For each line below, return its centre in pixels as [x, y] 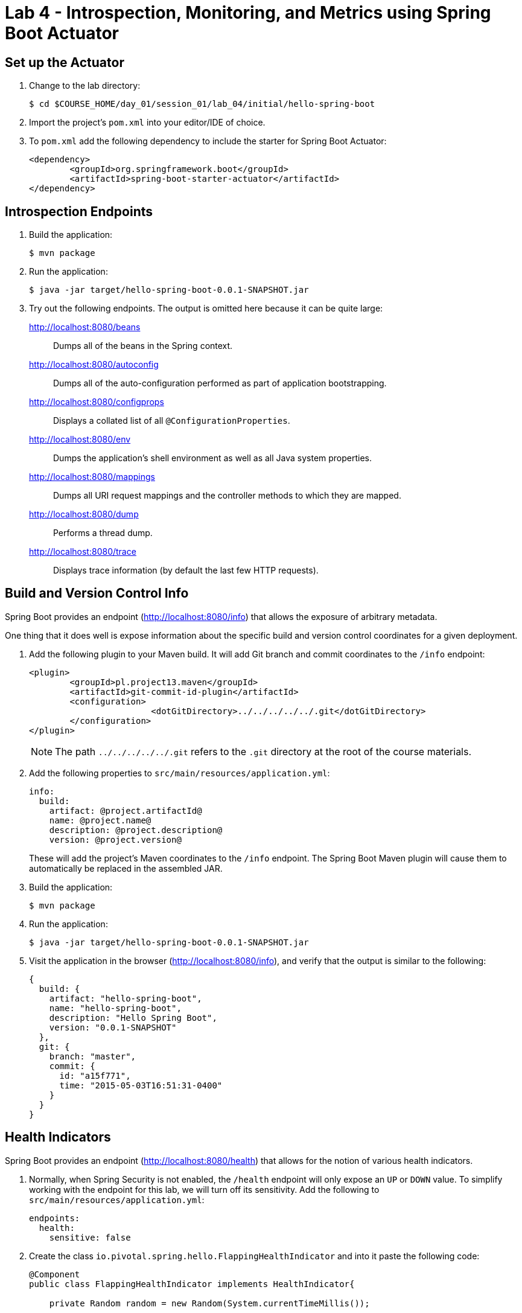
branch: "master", [93, 1056]
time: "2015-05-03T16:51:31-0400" [141, 1085]
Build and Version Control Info [97, 593]
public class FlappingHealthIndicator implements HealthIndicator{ [192, 1284]
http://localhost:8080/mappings [92, 477]
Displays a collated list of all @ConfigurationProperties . [172, 421]
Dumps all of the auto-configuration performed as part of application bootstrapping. [220, 383]
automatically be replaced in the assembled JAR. [126, 868]
